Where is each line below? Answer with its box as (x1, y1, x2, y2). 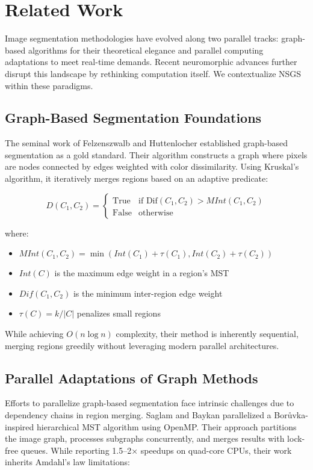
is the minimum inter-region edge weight (73, 286, 223, 299)
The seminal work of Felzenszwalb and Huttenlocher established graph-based (5, 137, 288, 149)
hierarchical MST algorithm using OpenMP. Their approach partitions (37, 420, 297, 433)
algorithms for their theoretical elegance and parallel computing (28, 43, 264, 56)
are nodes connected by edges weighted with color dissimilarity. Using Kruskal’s (5, 160, 299, 173)
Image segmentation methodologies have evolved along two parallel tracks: (5, 32, 279, 45)
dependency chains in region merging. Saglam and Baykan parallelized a (5, 409, 271, 421)
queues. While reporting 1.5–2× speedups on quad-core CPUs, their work (20, 444, 292, 456)
